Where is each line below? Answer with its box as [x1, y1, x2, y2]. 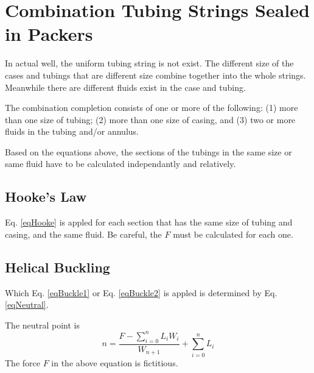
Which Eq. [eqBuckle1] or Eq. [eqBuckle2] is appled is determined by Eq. [5, 286, 277, 299]
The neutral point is [5, 318, 80, 331]
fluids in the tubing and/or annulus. [5, 125, 139, 138]
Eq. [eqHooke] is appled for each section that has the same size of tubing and [5, 216, 293, 229]
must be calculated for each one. [173, 227, 293, 240]
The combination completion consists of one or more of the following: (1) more [5, 101, 298, 114]
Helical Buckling [5, 257, 110, 276]
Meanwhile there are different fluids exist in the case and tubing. [5, 80, 246, 93]
